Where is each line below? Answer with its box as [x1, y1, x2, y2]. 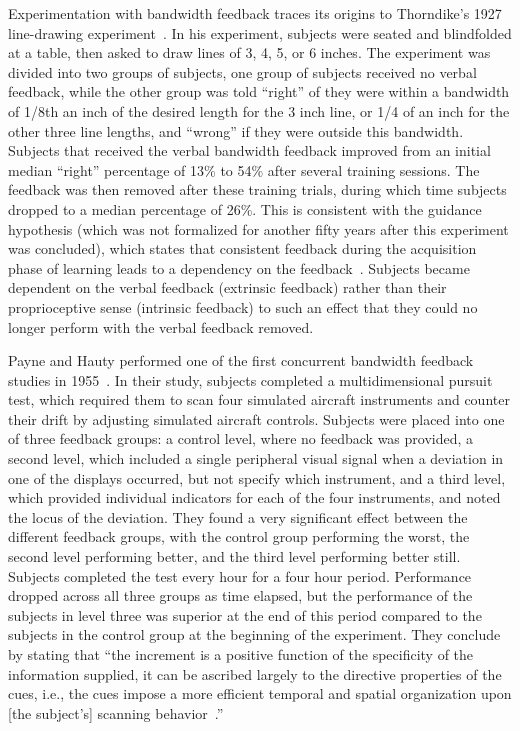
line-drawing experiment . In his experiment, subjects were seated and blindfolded [8, 22, 512, 43]
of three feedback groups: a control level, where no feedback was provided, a [8, 428, 474, 449]
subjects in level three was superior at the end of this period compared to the [8, 604, 482, 625]
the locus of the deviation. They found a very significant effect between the [8, 506, 468, 527]
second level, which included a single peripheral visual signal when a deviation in [8, 448, 504, 469]
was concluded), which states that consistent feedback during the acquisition [8, 238, 477, 259]
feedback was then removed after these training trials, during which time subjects [8, 179, 507, 200]
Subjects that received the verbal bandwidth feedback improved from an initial [8, 140, 491, 161]
